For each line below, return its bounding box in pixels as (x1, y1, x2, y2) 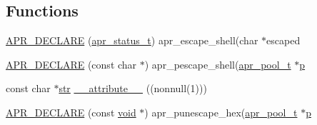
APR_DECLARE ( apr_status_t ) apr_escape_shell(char (6, 33, 258, 48)
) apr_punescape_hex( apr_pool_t (144, 104, 298, 119)
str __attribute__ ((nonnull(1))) (59, 81, 207, 96)
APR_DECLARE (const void (6, 104, 136, 119)
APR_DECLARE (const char (6, 56, 137, 71)
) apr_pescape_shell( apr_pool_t (144, 56, 291, 71)
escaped (266, 33, 301, 48)
